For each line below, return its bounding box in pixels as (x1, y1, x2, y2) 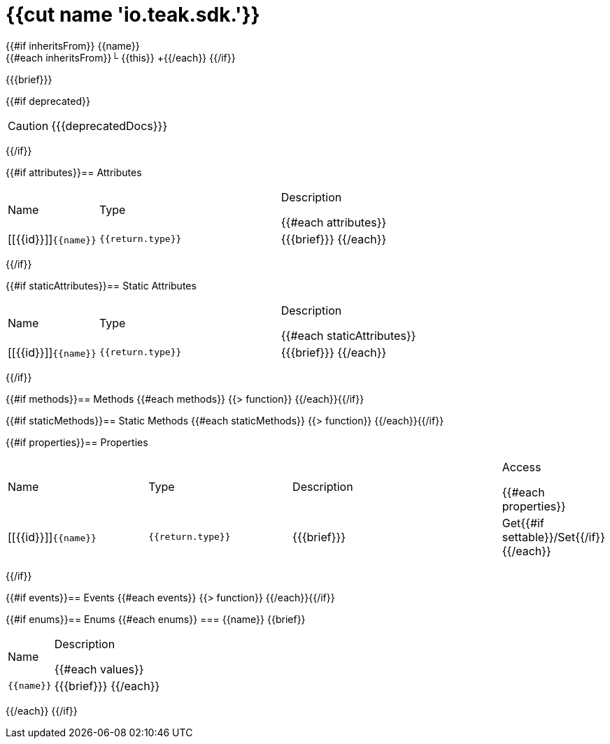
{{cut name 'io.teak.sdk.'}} (6, 3, 260, 27)
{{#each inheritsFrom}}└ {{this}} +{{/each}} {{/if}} (6, 51, 236, 64)
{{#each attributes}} (281, 215, 387, 229)
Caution (8, 118, 49, 133)
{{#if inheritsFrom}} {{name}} (6, 39, 140, 52)
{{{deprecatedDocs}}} (51, 118, 168, 133)
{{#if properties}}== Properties (6, 436, 148, 448)
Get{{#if (502, 515, 544, 530)
